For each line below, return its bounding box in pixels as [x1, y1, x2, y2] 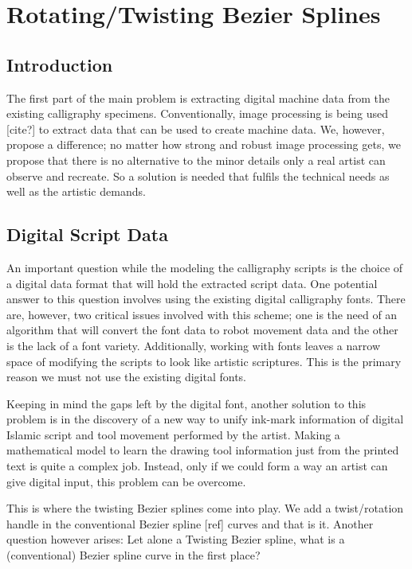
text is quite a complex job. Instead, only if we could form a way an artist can [6, 458, 388, 474]
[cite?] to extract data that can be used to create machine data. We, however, [6, 120, 385, 137]
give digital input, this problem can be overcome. [6, 473, 246, 489]
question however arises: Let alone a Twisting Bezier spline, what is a [6, 531, 345, 548]
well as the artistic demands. [6, 183, 146, 200]
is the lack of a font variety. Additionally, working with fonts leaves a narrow [6, 337, 381, 353]
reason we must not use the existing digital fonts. [6, 368, 247, 385]
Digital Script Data [6, 222, 168, 247]
